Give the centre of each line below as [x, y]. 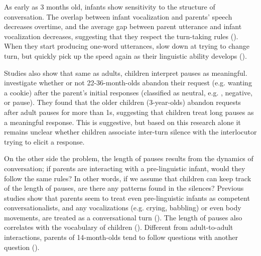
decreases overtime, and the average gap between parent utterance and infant [123, 26]
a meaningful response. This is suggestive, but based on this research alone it [122, 122]
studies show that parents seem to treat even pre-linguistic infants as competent [127, 198]
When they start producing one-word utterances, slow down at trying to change [127, 46]
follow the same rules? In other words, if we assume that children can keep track [128, 178]
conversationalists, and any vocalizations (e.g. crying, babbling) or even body [123, 208]
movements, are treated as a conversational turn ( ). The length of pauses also [123, 217]
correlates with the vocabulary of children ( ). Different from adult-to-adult [119, 227]
